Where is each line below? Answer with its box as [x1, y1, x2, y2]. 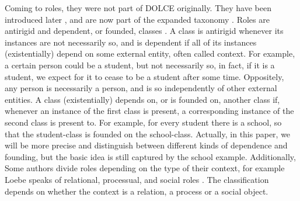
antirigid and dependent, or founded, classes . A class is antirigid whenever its [5, 25, 284, 37]
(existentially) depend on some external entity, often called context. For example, [5, 47, 295, 60]
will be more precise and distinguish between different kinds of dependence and [5, 139, 288, 151]
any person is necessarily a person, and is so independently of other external [5, 82, 277, 94]
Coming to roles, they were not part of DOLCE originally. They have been [5, 2, 271, 13]
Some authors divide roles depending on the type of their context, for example [5, 162, 285, 174]
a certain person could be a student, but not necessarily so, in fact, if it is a [5, 58, 275, 71]
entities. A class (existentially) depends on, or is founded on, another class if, [5, 93, 280, 105]
